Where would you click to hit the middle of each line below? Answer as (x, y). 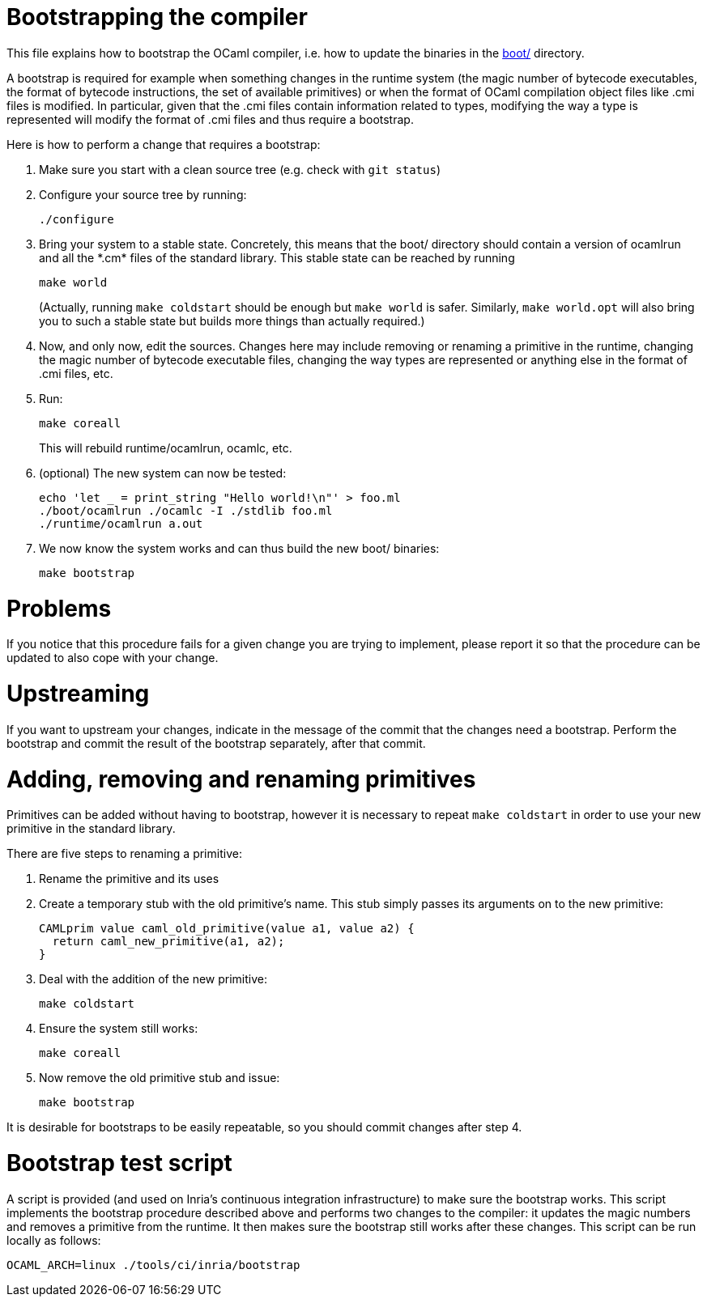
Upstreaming (78, 694)
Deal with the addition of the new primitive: (153, 979)
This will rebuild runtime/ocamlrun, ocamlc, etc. (166, 448)
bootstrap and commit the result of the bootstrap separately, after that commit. (216, 743)
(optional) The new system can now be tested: (163, 473)
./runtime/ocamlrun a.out (121, 523)
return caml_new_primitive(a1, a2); (168, 942)
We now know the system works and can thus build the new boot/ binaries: (239, 548)
